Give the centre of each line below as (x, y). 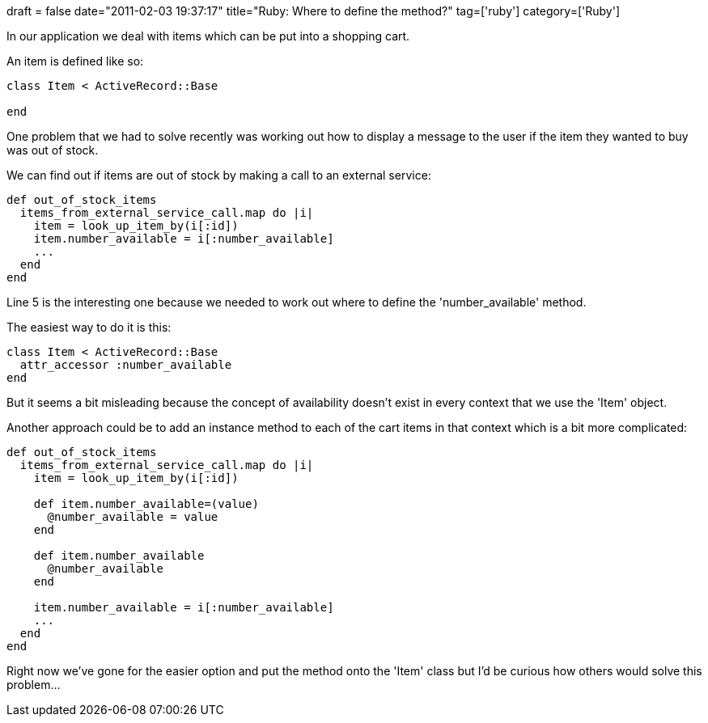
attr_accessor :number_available (126, 365)
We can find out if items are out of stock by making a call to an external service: (219, 175)
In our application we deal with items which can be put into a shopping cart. (208, 36)
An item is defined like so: (75, 61)
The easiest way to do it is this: (89, 327)
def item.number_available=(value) (146, 504)
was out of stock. (53, 150)
